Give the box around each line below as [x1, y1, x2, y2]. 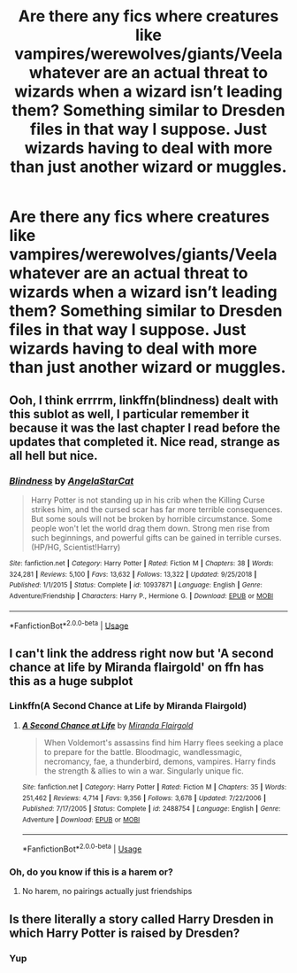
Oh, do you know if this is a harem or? [9, 866, 174, 878]
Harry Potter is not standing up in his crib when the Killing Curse [30, 494, 265, 505]
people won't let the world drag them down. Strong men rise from [30, 523, 270, 533]
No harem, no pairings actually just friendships [21, 886, 193, 897]
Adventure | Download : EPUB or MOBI [21, 815, 141, 824]
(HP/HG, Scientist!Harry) [30, 541, 121, 552]
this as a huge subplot [9, 673, 133, 689]
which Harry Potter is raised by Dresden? [9, 925, 240, 940]
